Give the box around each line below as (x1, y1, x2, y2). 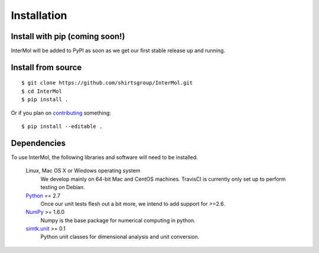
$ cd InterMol (21, 87, 62, 95)
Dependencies (11, 138, 66, 148)
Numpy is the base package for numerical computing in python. (40, 216, 196, 224)
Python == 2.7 (25, 192, 61, 199)
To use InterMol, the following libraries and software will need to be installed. (11, 154, 198, 161)
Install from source (11, 62, 82, 72)
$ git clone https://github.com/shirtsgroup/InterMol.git (21, 80, 193, 86)
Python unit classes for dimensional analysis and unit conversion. (40, 233, 200, 241)
